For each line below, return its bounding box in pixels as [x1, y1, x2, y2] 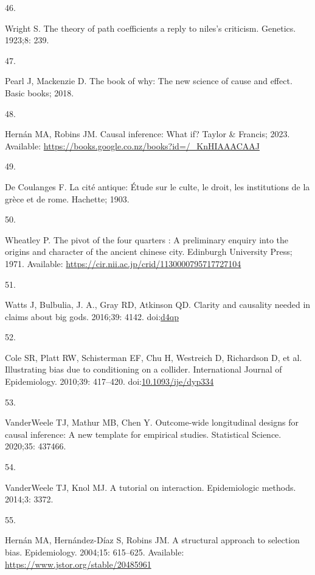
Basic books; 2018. [5, 86, 74, 99]
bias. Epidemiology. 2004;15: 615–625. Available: [5, 546, 184, 558]
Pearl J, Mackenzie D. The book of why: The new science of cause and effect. [5, 74, 292, 87]
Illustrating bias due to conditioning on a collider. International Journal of [5, 363, 282, 376]
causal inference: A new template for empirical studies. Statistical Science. [5, 427, 282, 440]
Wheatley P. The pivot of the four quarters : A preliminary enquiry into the [5, 233, 289, 246]
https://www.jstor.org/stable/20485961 [5, 557, 151, 570]
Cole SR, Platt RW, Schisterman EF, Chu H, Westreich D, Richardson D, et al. [5, 351, 302, 363]
